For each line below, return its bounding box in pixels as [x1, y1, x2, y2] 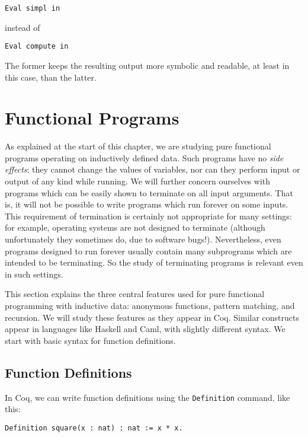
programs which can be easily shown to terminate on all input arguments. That [5, 186, 293, 199]
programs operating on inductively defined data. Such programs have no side [5, 151, 284, 164]
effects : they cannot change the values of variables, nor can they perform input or [5, 163, 300, 176]
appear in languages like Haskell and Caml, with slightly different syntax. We [5, 323, 285, 335]
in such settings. [5, 267, 63, 280]
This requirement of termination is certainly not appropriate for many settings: [5, 209, 292, 222]
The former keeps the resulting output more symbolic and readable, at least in [5, 59, 290, 71]
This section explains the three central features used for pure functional [5, 288, 265, 300]
